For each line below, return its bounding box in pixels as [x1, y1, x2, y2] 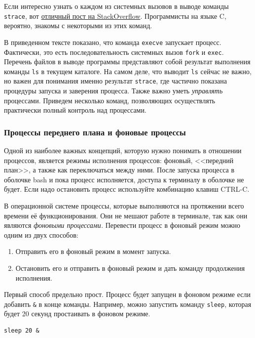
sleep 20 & [4, 327, 39, 335]
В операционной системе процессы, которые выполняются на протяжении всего [4, 201, 244, 211]
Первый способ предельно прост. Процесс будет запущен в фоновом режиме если [4, 289, 251, 299]
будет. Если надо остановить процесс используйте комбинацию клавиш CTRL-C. [4, 184, 250, 194]
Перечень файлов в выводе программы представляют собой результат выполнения [4, 56, 251, 67]
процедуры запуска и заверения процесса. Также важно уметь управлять [4, 85, 223, 96]
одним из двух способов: [4, 229, 78, 240]
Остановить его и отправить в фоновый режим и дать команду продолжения [15, 263, 245, 273]
